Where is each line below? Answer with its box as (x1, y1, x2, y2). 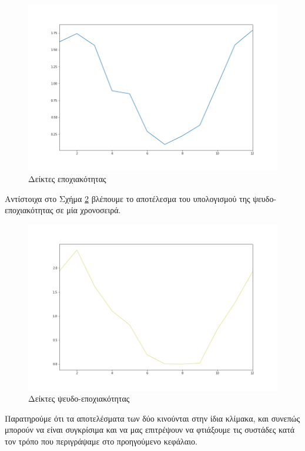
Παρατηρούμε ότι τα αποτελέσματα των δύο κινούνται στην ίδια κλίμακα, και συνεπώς (5, 412, 300, 424)
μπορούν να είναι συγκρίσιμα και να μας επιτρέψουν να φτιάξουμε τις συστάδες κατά (5, 423, 295, 436)
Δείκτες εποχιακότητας (28, 173, 106, 185)
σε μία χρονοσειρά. (56, 204, 121, 216)
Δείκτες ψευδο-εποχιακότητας (28, 392, 130, 405)
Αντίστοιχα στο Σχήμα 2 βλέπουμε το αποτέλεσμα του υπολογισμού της (5, 192, 250, 204)
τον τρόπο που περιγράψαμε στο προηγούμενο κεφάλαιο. (5, 435, 197, 447)
